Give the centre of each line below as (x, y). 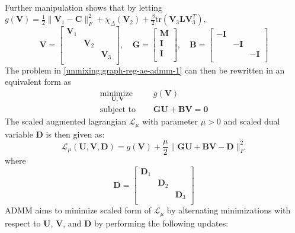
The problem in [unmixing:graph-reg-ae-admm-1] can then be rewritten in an (145, 70)
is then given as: (75, 134)
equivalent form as (38, 82)
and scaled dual (252, 121)
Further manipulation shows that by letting (84, 7)
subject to (118, 110)
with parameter (170, 121)
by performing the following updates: (161, 223)
